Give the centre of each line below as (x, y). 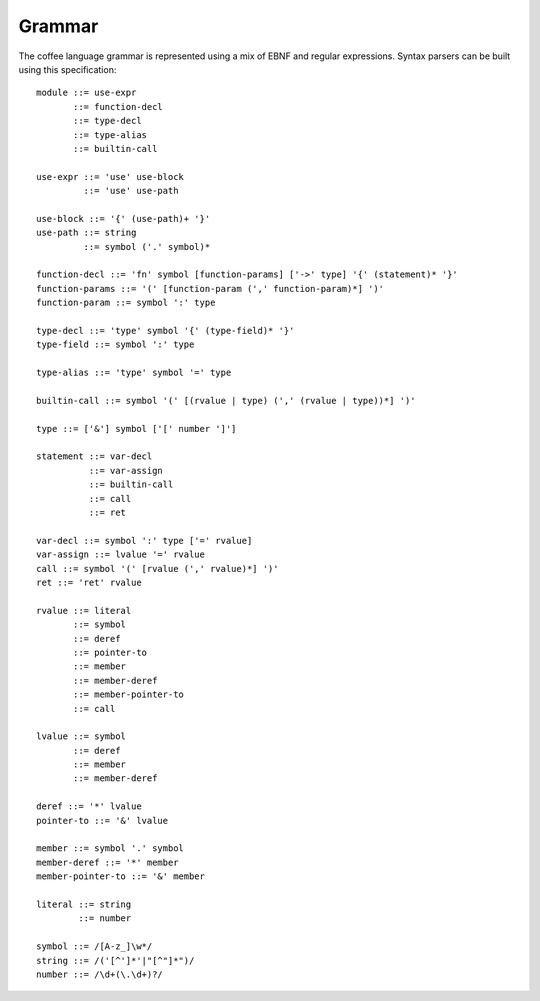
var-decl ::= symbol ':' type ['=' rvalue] (144, 540)
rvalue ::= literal (84, 610)
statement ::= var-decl (94, 456)
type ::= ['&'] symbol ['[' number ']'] (136, 428)
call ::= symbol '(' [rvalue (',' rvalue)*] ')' (157, 568)
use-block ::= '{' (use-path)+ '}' (123, 218)
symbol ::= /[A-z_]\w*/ (94, 946)
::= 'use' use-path (131, 191)
